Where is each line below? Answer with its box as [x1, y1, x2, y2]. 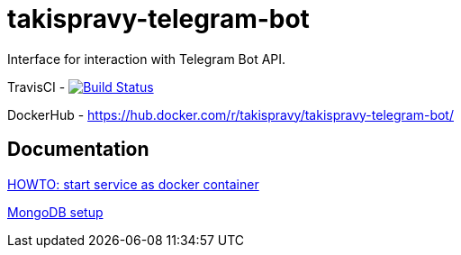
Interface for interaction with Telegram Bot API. [7, 50, 286, 67]
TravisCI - [7, 78, 66, 95]
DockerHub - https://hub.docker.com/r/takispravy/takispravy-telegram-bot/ [7, 106, 454, 123]
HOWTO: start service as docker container [7, 176, 259, 192]
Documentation [7, 138, 149, 161]
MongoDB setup [7, 204, 104, 220]
